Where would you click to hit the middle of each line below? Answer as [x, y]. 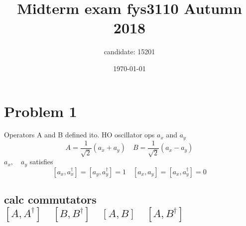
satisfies [41, 162]
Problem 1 [41, 111]
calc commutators [50, 199]
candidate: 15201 [129, 52]
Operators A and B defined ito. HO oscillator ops [79, 135]
